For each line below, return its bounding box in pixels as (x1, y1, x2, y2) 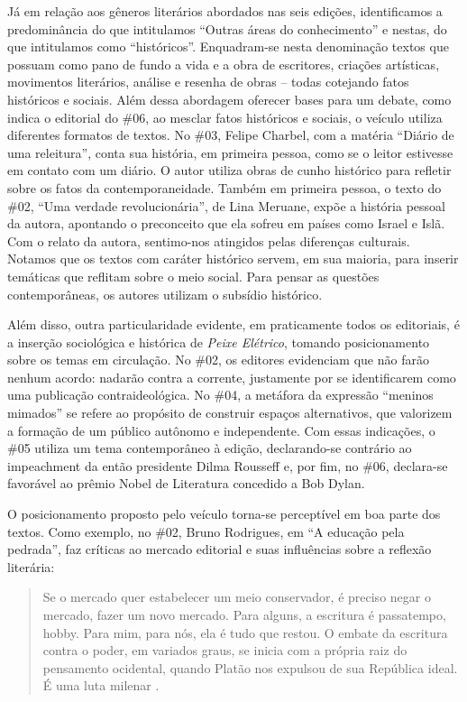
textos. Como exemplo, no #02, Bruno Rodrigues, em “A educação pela (7, 522, 405, 540)
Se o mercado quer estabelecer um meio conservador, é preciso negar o (42, 587, 431, 606)
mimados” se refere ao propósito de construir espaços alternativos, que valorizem (7, 403, 453, 422)
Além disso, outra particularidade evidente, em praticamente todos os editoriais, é (7, 315, 460, 334)
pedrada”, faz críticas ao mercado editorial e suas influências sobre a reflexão (7, 540, 432, 559)
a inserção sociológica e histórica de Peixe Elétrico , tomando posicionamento (7, 332, 430, 351)
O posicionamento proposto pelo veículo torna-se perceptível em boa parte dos (7, 504, 441, 523)
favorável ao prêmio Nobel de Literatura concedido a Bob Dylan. (7, 474, 365, 493)
